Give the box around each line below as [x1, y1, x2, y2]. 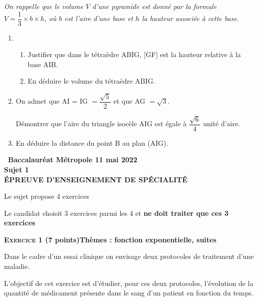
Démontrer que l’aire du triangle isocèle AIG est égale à [15, 118, 187, 129]
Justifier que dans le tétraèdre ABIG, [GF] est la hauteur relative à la [27, 49, 241, 60]
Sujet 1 [4, 164, 29, 174]
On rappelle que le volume [4, 1, 83, 11]
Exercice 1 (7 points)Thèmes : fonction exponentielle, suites [4, 234, 217, 244]
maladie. [4, 261, 30, 271]
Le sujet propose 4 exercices [4, 191, 89, 201]
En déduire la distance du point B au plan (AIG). [15, 137, 168, 148]
